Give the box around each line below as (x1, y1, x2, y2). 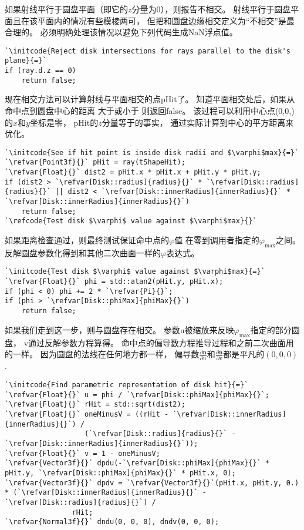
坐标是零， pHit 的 (29, 116, 99, 128)
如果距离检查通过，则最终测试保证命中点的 (5, 234, 169, 246)
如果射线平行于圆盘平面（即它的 (5, 3, 128, 15)
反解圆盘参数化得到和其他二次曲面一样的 (5, 246, 161, 259)
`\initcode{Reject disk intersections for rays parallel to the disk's (5, 46, 291, 55)
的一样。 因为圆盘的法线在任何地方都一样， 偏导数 (5, 348, 200, 360)
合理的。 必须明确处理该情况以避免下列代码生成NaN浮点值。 (5, 26, 238, 38)
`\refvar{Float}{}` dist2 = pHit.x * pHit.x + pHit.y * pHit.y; (5, 168, 261, 177)
